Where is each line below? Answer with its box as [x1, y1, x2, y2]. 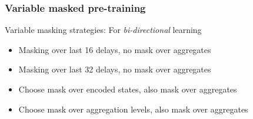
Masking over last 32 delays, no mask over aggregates [18, 63, 211, 75]
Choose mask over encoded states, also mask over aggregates [18, 83, 237, 95]
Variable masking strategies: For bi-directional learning [5, 24, 202, 36]
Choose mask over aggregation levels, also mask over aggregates [18, 103, 248, 115]
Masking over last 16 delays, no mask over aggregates [18, 43, 211, 55]
